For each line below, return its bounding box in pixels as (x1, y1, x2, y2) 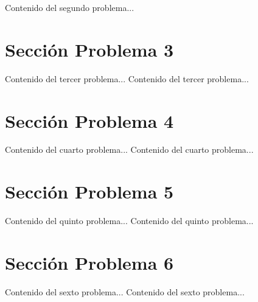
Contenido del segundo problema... (5, 1, 134, 13)
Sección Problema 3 (5, 37, 174, 61)
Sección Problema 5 (5, 179, 174, 204)
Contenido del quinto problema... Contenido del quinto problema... (5, 214, 254, 227)
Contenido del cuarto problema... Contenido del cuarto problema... (5, 143, 254, 156)
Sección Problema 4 (5, 108, 174, 133)
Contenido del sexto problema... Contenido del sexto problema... (5, 285, 245, 298)
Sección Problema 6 (5, 250, 174, 275)
